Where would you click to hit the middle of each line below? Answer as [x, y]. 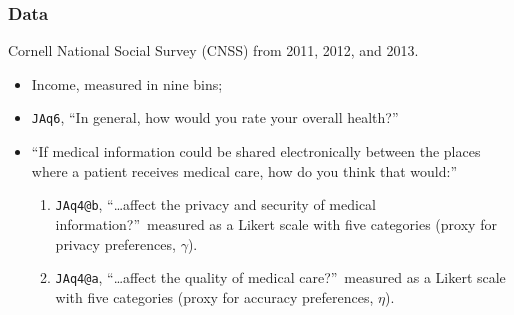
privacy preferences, [115, 243]
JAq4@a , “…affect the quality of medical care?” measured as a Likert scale [280, 277]
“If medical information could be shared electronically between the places [256, 151]
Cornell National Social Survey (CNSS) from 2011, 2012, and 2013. [213, 50]
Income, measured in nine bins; [127, 83]
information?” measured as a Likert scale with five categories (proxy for [276, 223]
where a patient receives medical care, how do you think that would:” [244, 170]
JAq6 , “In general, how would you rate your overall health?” [215, 117]
